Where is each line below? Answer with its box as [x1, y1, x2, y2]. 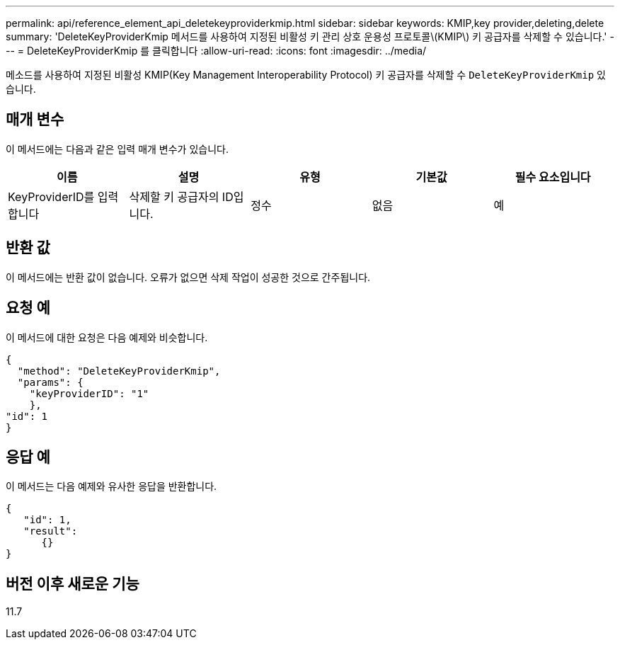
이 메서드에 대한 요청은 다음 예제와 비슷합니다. [6, 331, 208, 343]
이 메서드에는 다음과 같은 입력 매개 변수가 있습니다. [6, 142, 229, 155]
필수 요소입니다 [515, 169, 591, 184]
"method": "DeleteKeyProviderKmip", [17, 365, 221, 377]
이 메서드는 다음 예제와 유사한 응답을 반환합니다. [6, 480, 217, 493]
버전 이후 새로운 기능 [6, 574, 139, 593]
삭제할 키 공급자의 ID [129, 189, 234, 204]
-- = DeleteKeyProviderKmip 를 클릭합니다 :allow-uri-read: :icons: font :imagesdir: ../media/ [6, 45, 427, 57]
